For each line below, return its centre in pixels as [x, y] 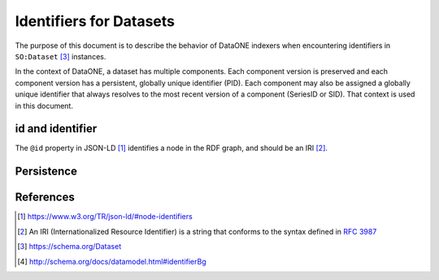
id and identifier [56, 129]
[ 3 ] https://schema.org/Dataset [70, 247]
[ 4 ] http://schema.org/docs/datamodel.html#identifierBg [112, 261]
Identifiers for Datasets [95, 21]
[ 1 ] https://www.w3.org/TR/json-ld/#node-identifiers [105, 217]
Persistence [46, 172]
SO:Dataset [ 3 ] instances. [61, 56]
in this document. [44, 106]
